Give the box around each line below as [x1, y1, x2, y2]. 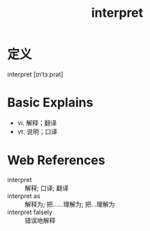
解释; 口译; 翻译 [24, 183, 69, 192]
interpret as [7, 191, 40, 200]
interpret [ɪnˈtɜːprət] [7, 70, 64, 78]
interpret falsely [7, 208, 53, 216]
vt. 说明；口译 [17, 127, 58, 136]
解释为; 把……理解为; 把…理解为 [24, 199, 115, 208]
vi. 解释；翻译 [17, 118, 57, 127]
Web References [7, 153, 106, 169]
